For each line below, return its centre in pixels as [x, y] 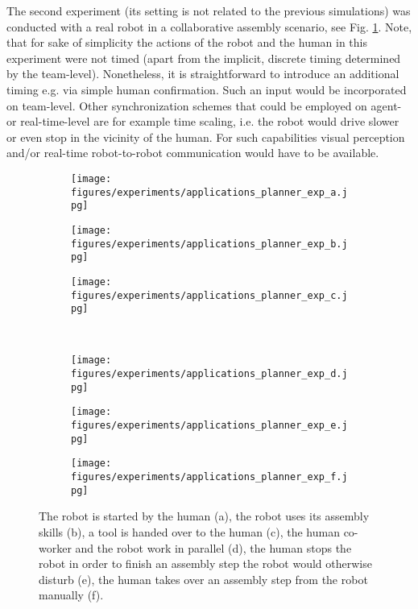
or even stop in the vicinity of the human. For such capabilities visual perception [206, 137]
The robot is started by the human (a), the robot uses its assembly [204, 516]
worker [55, 547]
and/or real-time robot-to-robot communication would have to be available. [193, 153]
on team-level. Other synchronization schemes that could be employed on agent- [204, 105]
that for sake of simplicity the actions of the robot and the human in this [187, 42]
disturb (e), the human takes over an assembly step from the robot [203, 579]
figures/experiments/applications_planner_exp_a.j [209, 192]
